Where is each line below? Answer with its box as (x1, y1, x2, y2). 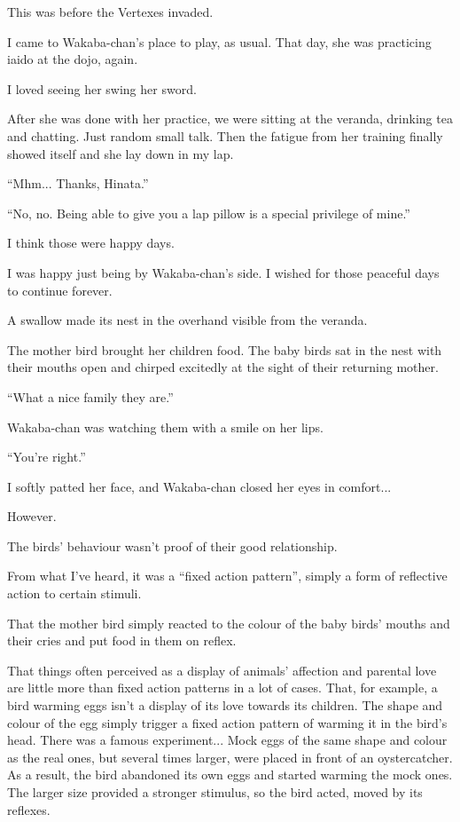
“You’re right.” (7, 447, 86, 466)
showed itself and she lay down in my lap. (7, 144, 234, 162)
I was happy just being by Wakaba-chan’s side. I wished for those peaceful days (7, 263, 440, 281)
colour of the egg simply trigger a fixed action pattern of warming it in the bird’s (7, 713, 448, 731)
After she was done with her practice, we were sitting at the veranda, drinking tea (7, 109, 453, 128)
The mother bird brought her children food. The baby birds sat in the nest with (7, 340, 442, 359)
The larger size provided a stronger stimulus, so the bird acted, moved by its (7, 783, 423, 801)
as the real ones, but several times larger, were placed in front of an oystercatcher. (7, 747, 453, 766)
